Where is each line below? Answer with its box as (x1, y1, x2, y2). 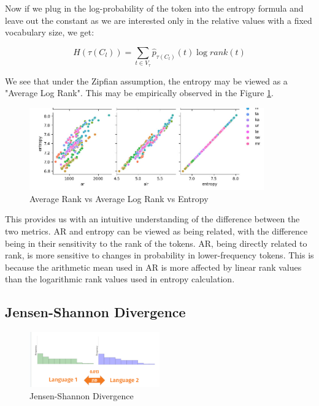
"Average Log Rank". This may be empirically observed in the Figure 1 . (5, 86, 274, 99)
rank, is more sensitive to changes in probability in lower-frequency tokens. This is (5, 249, 314, 261)
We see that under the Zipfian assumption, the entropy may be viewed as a (5, 74, 288, 87)
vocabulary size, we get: (5, 26, 94, 39)
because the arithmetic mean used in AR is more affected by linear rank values (5, 260, 302, 273)
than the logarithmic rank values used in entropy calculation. (5, 273, 235, 285)
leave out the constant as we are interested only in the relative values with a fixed (5, 13, 312, 26)
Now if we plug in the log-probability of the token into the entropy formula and (5, 2, 304, 14)
